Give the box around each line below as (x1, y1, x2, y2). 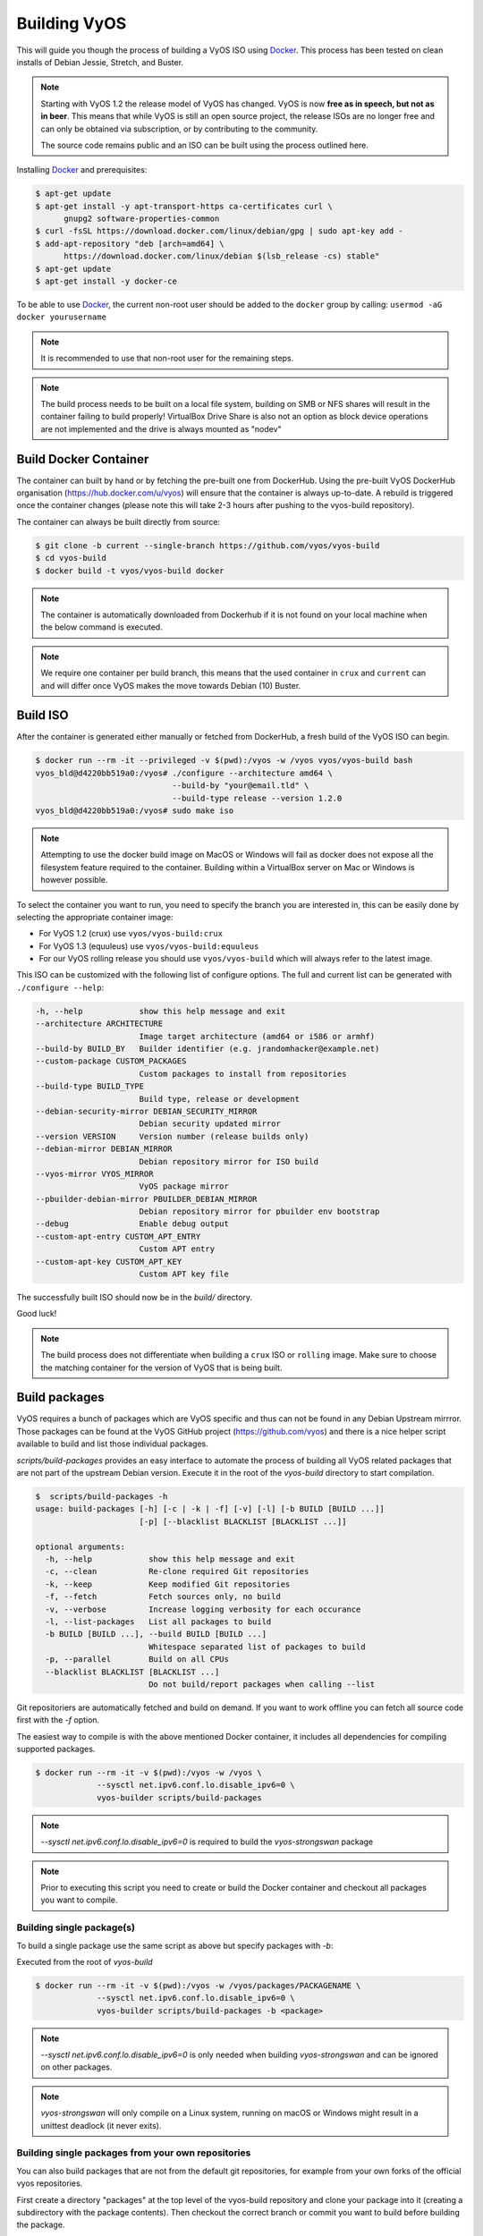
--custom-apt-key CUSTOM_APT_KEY (35, 1257, 182, 1266)
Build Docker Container (16, 452, 149, 467)
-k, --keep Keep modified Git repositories (45, 1579, 291, 1589)
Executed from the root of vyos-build (16, 1956, 153, 1967)
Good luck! (16, 1309, 57, 1319)
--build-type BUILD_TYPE (35, 1081, 145, 1091)
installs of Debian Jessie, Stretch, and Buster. (16, 56, 183, 67)
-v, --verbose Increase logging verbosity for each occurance (45, 1604, 361, 1614)
